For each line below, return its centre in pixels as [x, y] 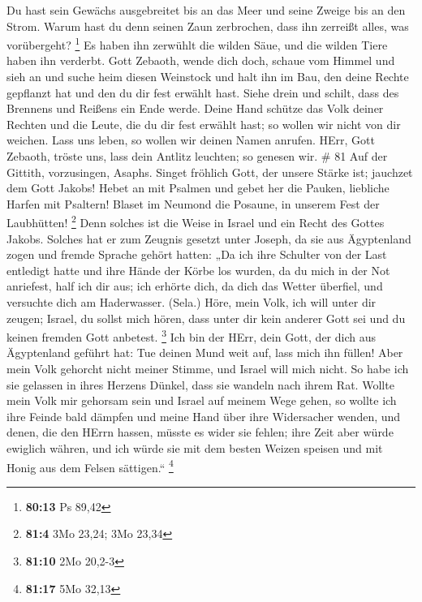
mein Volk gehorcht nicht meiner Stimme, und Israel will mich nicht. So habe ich [208, 369]
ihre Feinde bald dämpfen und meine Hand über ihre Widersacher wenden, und [204, 416]
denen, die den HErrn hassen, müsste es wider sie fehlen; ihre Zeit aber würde [200, 432]
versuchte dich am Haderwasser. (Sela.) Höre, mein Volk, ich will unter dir [192, 302]
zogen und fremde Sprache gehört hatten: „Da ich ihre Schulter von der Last [197, 254]
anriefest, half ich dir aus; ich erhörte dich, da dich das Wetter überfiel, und [195, 286]
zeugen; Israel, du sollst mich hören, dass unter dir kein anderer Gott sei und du [206, 318]
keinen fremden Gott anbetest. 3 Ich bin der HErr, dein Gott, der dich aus [191, 335]
